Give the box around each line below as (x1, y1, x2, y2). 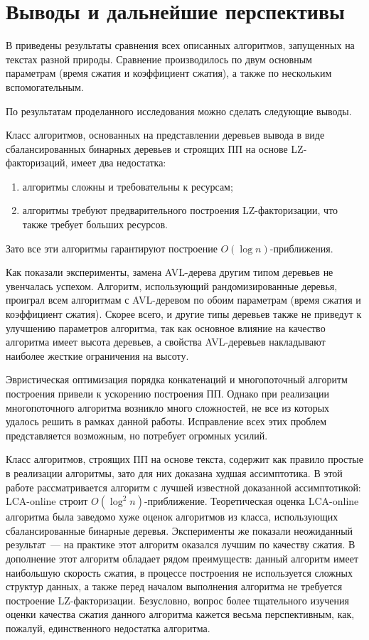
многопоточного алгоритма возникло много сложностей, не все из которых (6, 400, 330, 415)
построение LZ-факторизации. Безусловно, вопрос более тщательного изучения (6, 592, 349, 607)
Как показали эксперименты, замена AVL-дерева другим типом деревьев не (6, 265, 333, 279)
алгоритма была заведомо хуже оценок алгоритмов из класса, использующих (6, 509, 338, 524)
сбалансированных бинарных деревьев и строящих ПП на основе (6, 141, 288, 156)
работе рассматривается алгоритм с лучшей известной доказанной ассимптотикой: (6, 479, 361, 494)
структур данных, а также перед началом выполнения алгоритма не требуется (6, 579, 343, 594)
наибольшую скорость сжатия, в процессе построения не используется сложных (6, 565, 353, 580)
